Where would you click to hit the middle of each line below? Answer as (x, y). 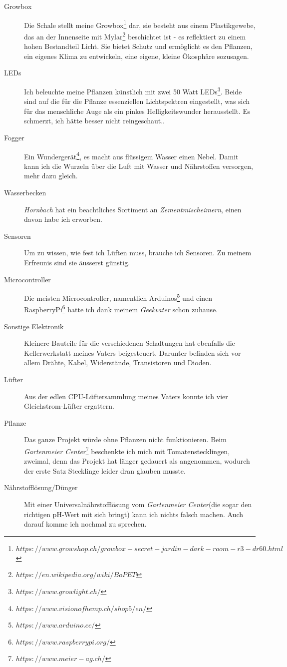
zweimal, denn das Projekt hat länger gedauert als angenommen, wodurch (137, 461)
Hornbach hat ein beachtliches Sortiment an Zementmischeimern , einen (133, 209)
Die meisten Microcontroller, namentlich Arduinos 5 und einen (118, 297)
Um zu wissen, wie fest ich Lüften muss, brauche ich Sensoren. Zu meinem (138, 253)
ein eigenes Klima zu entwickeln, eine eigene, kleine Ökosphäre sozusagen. (137, 56)
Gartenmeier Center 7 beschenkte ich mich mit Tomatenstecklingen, (127, 450)
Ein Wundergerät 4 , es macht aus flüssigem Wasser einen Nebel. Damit (131, 155)
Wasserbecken (25, 192)
